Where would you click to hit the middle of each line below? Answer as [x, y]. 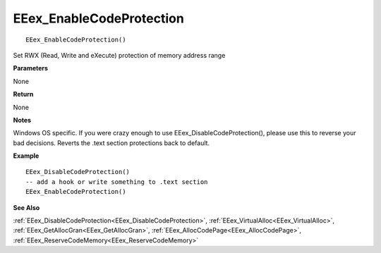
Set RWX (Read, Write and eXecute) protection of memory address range [119, 55]
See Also [26, 207]
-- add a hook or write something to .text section [117, 182]
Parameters [31, 68]
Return [23, 94]
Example [26, 156]
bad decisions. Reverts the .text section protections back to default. [111, 143]
